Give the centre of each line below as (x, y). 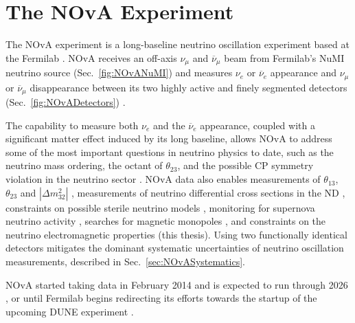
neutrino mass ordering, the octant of (84, 165)
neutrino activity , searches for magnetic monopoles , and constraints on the (166, 221)
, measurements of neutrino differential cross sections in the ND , (208, 192)
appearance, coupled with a (257, 125)
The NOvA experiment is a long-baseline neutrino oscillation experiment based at (177, 44)
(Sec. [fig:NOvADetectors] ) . (66, 102)
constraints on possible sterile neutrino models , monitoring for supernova (160, 207)
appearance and (303, 73)
